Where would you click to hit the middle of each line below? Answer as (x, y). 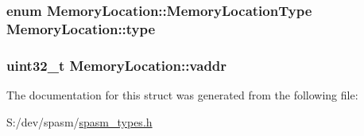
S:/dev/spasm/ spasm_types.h (79, 121)
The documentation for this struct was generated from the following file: (182, 94)
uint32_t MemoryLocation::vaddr (117, 65)
